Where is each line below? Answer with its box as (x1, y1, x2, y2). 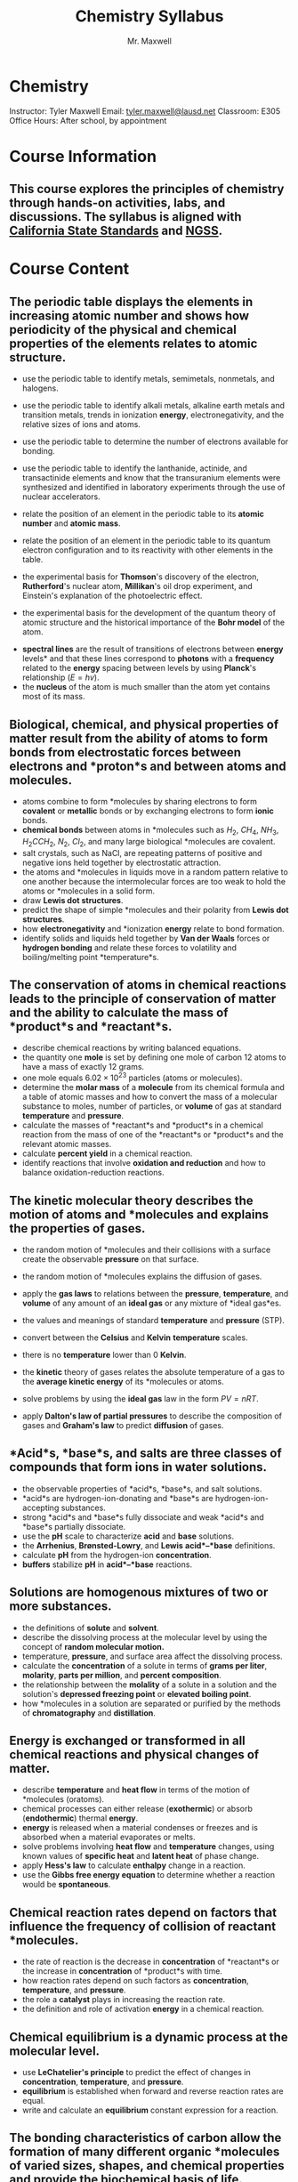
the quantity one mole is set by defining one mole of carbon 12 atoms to (21, 1052, 286, 1063)
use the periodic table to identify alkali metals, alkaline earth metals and (21, 400, 286, 411)
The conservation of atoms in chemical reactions (9, 977, 286, 993)
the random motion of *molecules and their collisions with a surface (21, 1244, 271, 1255)
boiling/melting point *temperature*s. (21, 951, 160, 962)
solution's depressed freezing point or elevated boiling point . (21, 1688, 252, 1699)
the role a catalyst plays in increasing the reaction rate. (21, 1994, 225, 2005)
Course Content (9, 259, 130, 279)
